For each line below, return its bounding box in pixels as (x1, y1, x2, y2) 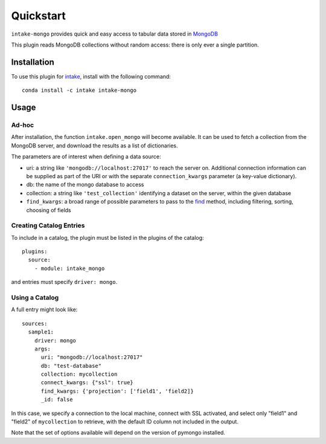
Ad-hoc (11, 121, 34, 129)
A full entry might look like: (11, 306, 78, 314)
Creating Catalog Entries (11, 221, 85, 230)
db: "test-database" (40, 362, 102, 369)
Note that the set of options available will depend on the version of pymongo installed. (11, 429, 226, 436)
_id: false (40, 396, 73, 403)
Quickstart (11, 9, 66, 22)
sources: (22, 320, 48, 327)
